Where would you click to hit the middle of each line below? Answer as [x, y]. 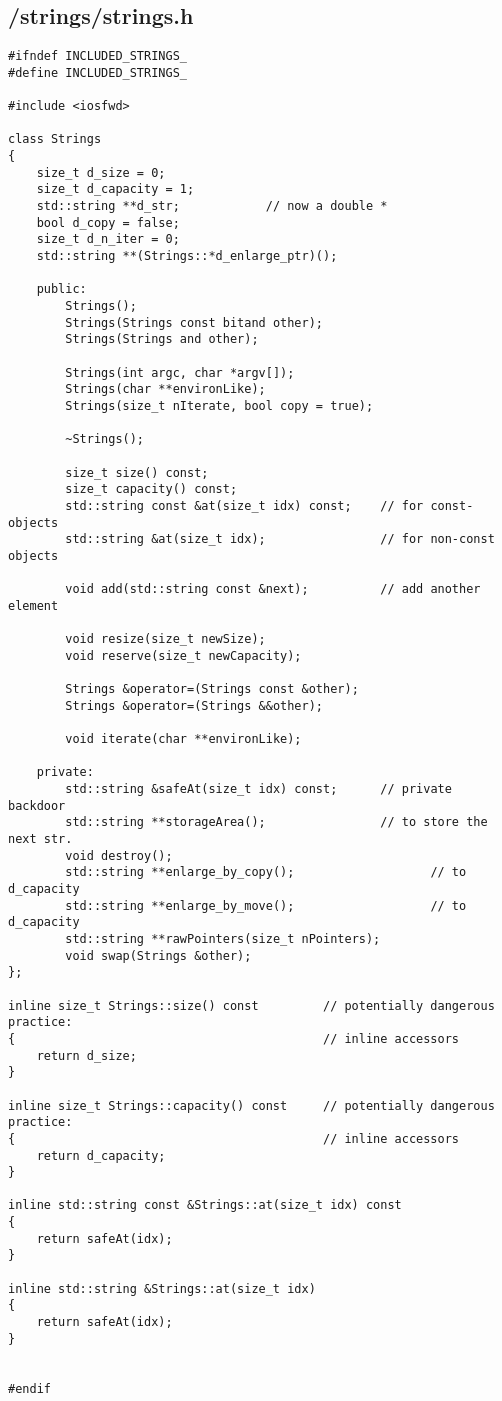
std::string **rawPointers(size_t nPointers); [223, 938]
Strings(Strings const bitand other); [194, 322]
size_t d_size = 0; [101, 172]
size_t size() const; [137, 472]
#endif [29, 1388]
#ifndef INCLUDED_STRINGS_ [97, 56]
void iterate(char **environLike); [183, 739]
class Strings [55, 139]
